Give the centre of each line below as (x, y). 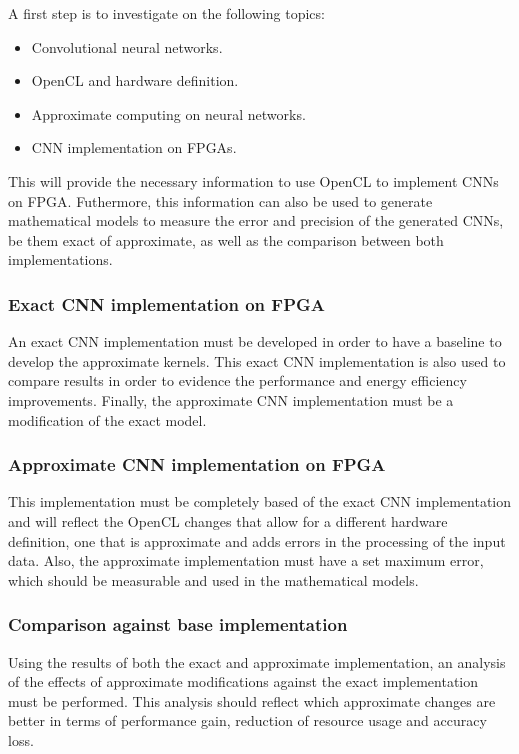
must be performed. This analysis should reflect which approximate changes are (252, 700)
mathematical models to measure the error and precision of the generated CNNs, (256, 220)
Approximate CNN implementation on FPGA (197, 464)
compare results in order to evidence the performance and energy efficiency (237, 380)
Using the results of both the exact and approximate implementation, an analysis (257, 661)
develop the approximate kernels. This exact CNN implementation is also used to (257, 360)
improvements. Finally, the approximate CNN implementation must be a (231, 399)
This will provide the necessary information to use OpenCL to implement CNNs (253, 180)
